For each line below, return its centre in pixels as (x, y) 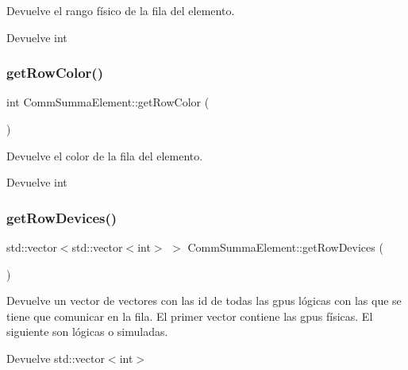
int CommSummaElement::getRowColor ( (108, 102)
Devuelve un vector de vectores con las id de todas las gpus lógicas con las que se (204, 301)
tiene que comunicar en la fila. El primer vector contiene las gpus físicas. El (190, 316)
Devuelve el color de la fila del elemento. (105, 155)
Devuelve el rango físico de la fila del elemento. (121, 10)
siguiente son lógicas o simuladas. (87, 331)
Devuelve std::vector (56, 358)
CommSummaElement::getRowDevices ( (285, 247)
